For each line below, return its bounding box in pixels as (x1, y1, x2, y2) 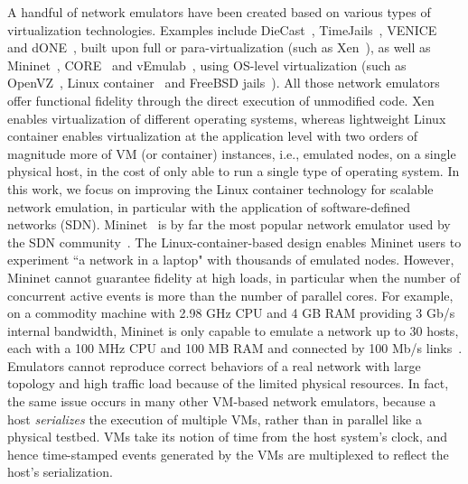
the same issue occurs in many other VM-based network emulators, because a (7, 392, 436, 411)
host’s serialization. (7, 462, 113, 481)
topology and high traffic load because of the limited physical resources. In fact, (7, 374, 449, 393)
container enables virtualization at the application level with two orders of (7, 126, 418, 145)
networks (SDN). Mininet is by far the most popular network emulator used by (7, 215, 451, 234)
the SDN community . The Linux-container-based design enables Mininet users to (7, 232, 462, 251)
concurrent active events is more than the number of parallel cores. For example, (7, 285, 454, 304)
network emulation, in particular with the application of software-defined (7, 197, 410, 216)
